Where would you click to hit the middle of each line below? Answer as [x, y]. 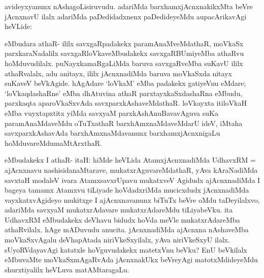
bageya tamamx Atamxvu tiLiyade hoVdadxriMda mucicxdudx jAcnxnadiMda [127, 190]
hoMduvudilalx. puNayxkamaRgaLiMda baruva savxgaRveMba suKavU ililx [124, 63]
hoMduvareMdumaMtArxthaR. [53, 143]
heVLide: [18, 26]
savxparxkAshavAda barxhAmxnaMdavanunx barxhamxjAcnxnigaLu [112, 133]
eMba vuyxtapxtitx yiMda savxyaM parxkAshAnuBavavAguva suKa [111, 113]
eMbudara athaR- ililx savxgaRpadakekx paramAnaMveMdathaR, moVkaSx [124, 43]
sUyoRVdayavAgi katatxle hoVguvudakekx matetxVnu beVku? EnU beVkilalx [126, 249]
